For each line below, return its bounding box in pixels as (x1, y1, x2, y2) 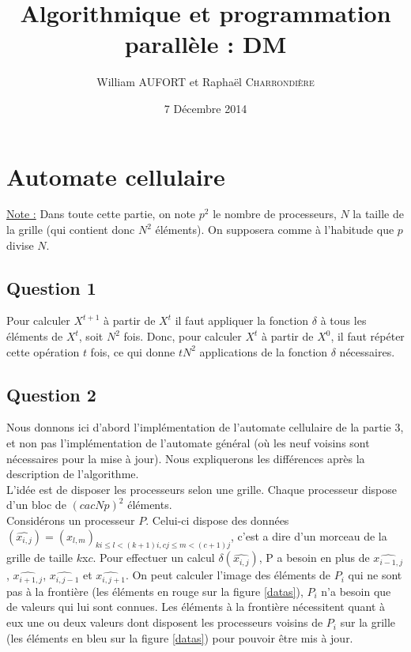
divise (6, 236, 34, 253)
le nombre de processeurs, (213, 205, 337, 222)
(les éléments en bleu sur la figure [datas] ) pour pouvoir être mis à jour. (6, 629, 353, 646)
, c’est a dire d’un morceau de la (231, 527, 387, 544)
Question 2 (6, 382, 96, 406)
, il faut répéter (330, 328, 405, 345)
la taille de (353, 205, 404, 222)
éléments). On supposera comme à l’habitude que (155, 221, 394, 238)
